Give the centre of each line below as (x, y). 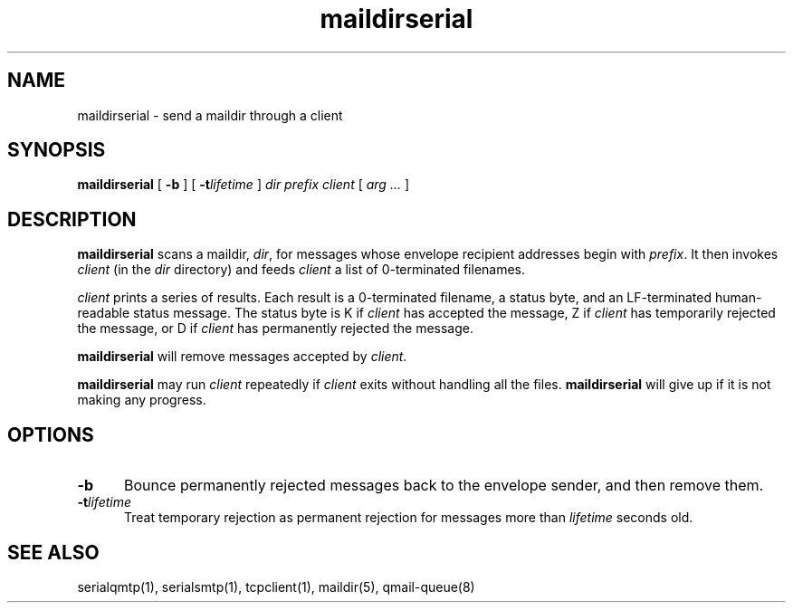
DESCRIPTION (72, 219)
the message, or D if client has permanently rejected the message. (276, 329)
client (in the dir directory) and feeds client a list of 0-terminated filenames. (301, 270)
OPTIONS (51, 434)
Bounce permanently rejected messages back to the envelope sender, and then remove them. (444, 486)
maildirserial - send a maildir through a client (210, 115)
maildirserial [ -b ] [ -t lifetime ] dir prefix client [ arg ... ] (244, 185)
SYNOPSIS (57, 150)
